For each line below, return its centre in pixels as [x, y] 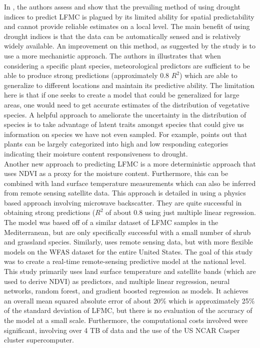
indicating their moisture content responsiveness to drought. [96, 153]
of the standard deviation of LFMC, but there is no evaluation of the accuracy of [128, 310]
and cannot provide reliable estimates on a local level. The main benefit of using [127, 26]
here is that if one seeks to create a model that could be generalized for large [122, 95]
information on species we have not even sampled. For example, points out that [126, 134]
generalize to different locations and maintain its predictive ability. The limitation [129, 85]
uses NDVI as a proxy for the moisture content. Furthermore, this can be [116, 173]
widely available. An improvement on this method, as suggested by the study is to [130, 46]
